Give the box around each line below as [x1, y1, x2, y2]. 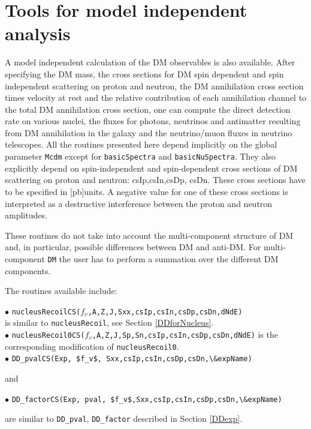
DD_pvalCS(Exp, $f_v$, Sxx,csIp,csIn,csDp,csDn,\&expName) [11, 355, 252, 364]
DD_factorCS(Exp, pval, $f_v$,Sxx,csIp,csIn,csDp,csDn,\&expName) [11, 395, 282, 404]
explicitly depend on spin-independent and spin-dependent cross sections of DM [5, 161, 298, 174]
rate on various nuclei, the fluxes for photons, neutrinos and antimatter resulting [5, 115, 301, 127]
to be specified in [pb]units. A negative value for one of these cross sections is [5, 185, 288, 197]
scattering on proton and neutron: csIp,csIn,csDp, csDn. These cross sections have [5, 173, 306, 186]
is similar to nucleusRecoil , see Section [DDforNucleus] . [5, 316, 214, 329]
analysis [5, 21, 71, 46]
